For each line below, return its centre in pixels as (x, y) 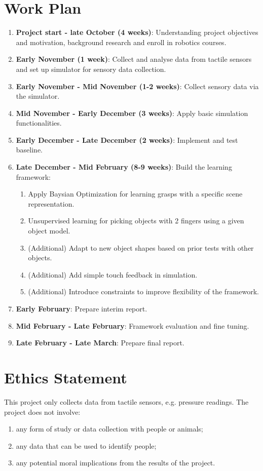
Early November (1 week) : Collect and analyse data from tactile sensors (134, 59)
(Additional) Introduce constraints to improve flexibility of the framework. (143, 291)
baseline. (29, 150)
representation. (51, 203)
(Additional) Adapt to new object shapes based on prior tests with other (141, 247)
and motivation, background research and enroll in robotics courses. (121, 42)
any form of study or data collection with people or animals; (109, 429)
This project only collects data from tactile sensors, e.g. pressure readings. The (126, 401)
